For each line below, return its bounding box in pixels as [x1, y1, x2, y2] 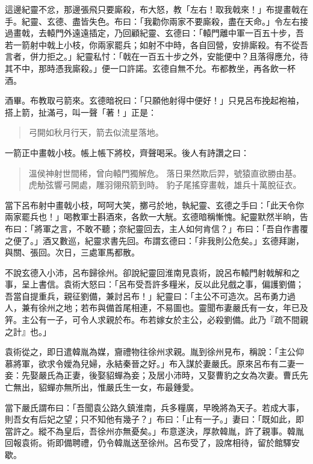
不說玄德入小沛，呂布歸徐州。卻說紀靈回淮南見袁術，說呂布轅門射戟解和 [5, 266, 291, 278]
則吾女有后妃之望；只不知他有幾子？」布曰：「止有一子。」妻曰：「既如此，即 [5, 413, 304, 425]
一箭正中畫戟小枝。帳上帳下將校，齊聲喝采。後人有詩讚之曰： [5, 146, 249, 158]
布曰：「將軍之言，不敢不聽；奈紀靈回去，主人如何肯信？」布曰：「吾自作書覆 [5, 222, 308, 234]
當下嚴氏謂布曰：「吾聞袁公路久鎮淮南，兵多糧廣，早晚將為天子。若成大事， [5, 401, 304, 413]
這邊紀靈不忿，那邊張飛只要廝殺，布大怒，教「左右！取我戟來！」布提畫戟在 [5, 3, 308, 15]
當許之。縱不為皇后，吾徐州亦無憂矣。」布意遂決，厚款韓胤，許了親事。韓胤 [5, 424, 304, 437]
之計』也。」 [5, 325, 51, 337]
